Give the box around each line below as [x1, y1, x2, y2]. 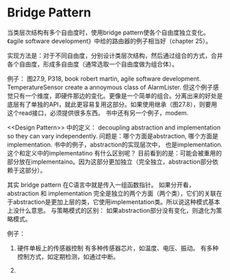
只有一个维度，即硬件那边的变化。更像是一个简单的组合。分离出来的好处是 [12, 91, 223, 100]
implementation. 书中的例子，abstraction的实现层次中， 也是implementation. [7, 140, 223, 149]
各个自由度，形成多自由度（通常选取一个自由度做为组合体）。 [7, 60, 178, 68]
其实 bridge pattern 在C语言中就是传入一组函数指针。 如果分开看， [7, 180, 195, 189]
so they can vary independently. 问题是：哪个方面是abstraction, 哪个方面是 [7, 131, 219, 140]
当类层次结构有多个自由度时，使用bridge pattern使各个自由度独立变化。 [7, 28, 210, 36]
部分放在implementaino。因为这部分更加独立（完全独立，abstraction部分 [7, 157, 213, 166]
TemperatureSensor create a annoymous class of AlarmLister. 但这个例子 [7, 83, 214, 91]
